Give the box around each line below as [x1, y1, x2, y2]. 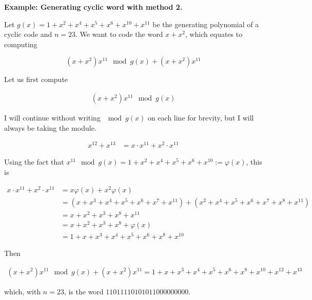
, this [246, 156, 262, 167]
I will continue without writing [4, 112, 101, 123]
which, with [4, 286, 41, 296]
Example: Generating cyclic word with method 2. [4, 2, 183, 12]
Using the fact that [4, 156, 64, 167]
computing [4, 38, 37, 49]
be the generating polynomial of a [152, 18, 259, 29]
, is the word [64, 286, 104, 296]
